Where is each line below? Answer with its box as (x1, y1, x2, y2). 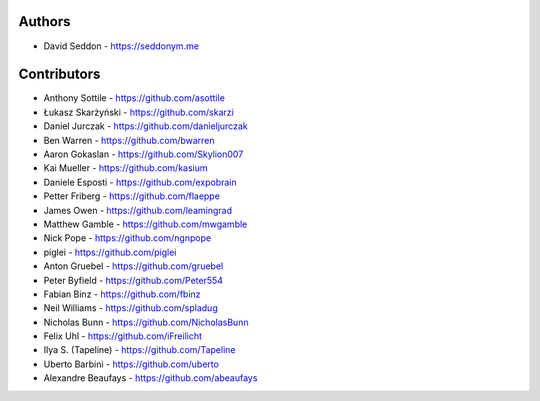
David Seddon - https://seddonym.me (43, 40, 200, 52)
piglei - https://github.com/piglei (43, 246, 177, 258)
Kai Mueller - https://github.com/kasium (43, 162, 209, 174)
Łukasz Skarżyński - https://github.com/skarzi (43, 106, 234, 118)
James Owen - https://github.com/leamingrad (43, 204, 232, 216)
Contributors (18, 66, 101, 83)
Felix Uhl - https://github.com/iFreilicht (43, 330, 203, 342)
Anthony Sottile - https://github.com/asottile (43, 92, 225, 104)
